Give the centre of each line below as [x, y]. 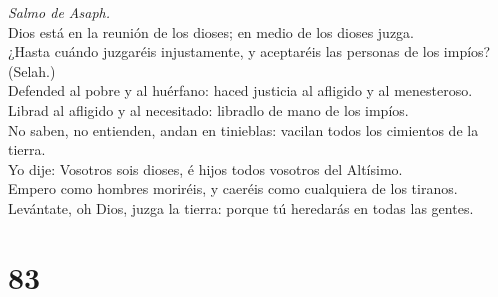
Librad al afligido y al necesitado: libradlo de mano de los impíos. [208, 109]
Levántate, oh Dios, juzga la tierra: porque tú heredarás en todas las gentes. [241, 207]
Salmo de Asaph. [59, 12]
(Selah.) [32, 70]
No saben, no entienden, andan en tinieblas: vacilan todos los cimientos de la [243, 129]
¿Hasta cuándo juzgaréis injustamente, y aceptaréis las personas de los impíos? [249, 51]
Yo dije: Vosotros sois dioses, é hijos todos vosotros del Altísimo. [205, 168]
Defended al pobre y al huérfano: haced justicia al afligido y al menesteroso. [240, 90]
